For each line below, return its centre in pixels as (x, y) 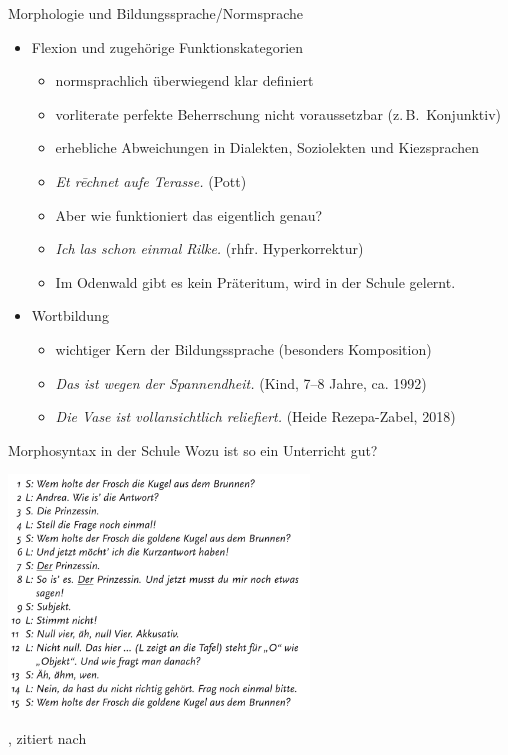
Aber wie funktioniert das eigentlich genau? (189, 214)
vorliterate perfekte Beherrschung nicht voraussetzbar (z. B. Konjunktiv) (278, 113)
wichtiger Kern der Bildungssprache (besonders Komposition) (243, 348)
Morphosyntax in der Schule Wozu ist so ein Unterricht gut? (193, 449)
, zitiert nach (47, 737)
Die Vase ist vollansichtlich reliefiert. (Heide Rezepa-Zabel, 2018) (255, 416)
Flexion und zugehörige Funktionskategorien (167, 46)
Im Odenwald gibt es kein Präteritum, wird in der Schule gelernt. (255, 281)
